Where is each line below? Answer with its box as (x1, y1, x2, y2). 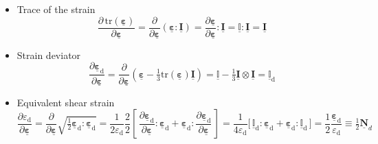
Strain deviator (16, 47, 81, 62)
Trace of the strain (16, 2, 96, 16)
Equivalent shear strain (16, 95, 115, 109)
